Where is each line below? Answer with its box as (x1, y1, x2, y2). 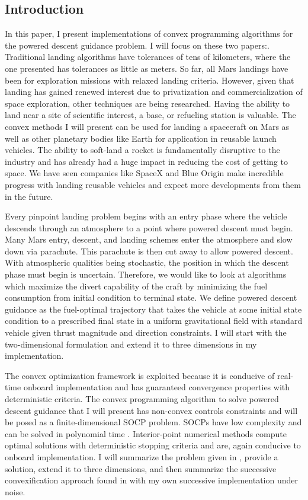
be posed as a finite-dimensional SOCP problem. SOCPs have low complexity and (5, 416, 302, 428)
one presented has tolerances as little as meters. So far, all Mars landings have (5, 62, 288, 74)
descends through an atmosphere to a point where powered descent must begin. (5, 221, 293, 234)
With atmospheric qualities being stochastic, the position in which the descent (5, 256, 289, 269)
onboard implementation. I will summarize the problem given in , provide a (5, 450, 278, 463)
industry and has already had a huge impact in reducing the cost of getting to (5, 155, 288, 167)
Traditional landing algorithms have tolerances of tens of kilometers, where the (5, 50, 291, 63)
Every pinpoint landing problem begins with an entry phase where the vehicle (5, 210, 287, 222)
